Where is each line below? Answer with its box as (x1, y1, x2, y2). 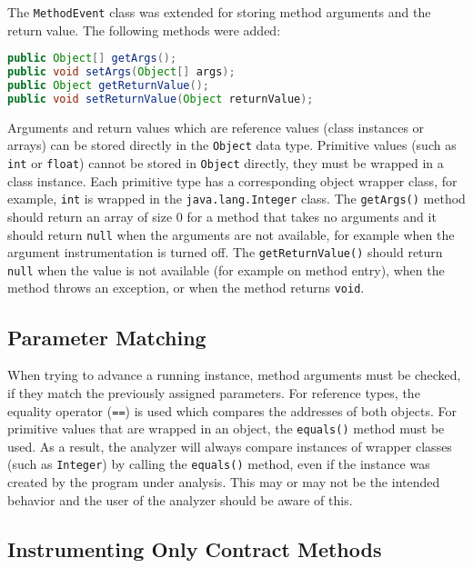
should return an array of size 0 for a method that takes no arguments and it (7, 206, 437, 225)
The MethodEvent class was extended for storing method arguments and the (7, 3, 431, 21)
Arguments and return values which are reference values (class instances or (7, 117, 425, 136)
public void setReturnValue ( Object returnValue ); (7, 92, 314, 105)
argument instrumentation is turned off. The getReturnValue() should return (7, 243, 443, 262)
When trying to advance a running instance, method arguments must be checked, (7, 365, 461, 384)
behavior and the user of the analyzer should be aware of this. (7, 490, 353, 509)
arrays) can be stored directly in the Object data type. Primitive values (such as (7, 135, 457, 154)
